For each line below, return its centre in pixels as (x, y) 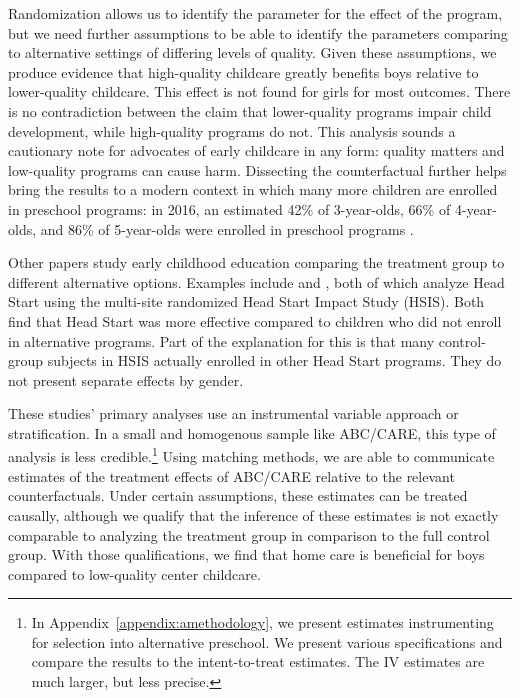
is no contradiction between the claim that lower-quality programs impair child (250, 110)
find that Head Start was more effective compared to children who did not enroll (255, 320)
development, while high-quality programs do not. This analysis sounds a (232, 130)
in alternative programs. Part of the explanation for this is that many (221, 340)
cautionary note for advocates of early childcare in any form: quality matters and (256, 150)
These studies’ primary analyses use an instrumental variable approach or (233, 413)
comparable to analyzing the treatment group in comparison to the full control (249, 534)
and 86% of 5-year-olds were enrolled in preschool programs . (227, 228)
